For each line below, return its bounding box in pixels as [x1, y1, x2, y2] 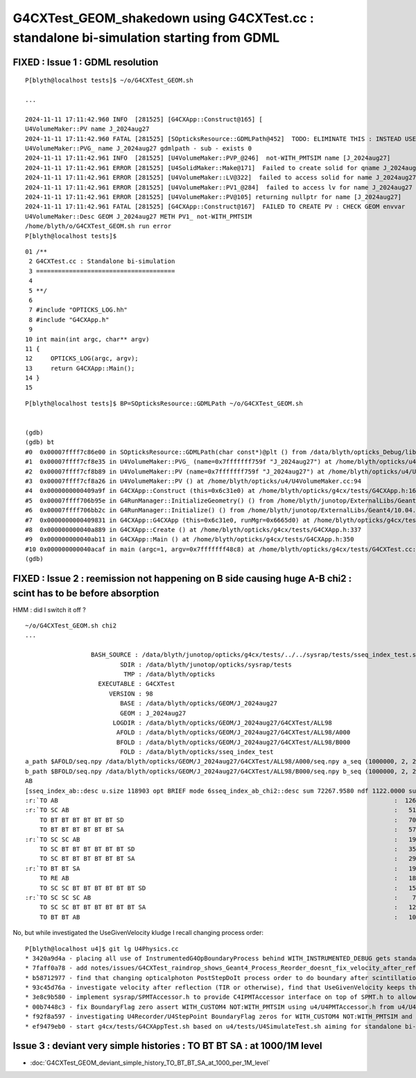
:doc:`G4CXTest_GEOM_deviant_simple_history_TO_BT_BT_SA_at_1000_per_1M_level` [30, 1059, 270, 1067]
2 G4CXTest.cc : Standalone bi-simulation [28, 258, 175, 265]
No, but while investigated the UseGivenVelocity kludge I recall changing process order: [12, 929, 263, 937]
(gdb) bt [25, 438, 55, 446]
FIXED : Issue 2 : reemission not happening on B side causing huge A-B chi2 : [12, 573, 352, 584]
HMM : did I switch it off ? [12, 605, 86, 614]
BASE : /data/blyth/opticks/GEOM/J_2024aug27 [120, 700, 277, 707]
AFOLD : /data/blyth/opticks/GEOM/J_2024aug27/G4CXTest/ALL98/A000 [116, 729, 351, 736]
